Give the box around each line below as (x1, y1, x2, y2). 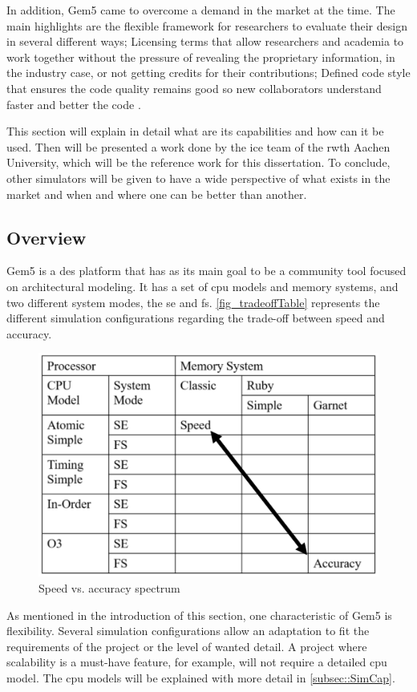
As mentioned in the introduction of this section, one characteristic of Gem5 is (6, 606, 392, 623)
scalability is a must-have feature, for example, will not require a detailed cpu (6, 654, 387, 670)
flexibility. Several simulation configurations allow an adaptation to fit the (6, 622, 370, 639)
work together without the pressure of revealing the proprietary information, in (6, 48, 395, 65)
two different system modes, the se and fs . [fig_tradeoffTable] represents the (6, 293, 380, 310)
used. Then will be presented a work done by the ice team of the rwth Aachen (6, 138, 391, 155)
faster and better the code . (6, 95, 141, 112)
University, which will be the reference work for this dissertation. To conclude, (6, 154, 391, 171)
